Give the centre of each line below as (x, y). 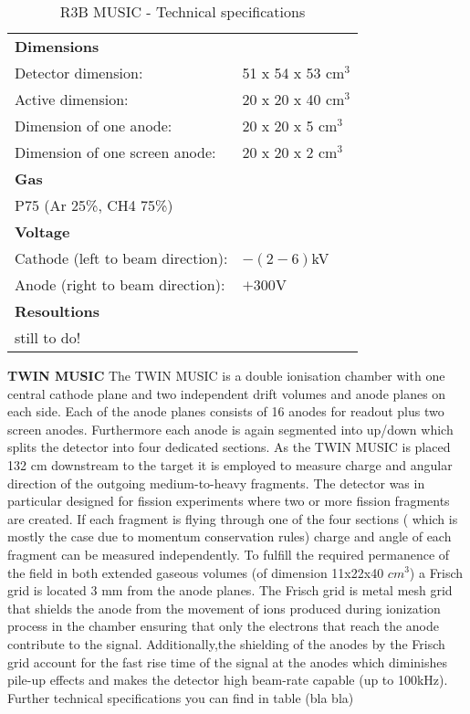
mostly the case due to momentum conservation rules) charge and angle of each (230, 536)
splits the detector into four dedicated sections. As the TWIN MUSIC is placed (229, 447)
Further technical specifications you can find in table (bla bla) (181, 697)
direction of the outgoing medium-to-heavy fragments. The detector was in (216, 483)
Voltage (42, 231)
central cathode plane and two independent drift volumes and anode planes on (227, 393)
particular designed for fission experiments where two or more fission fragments (229, 501)
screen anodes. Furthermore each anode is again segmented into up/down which (230, 429)
